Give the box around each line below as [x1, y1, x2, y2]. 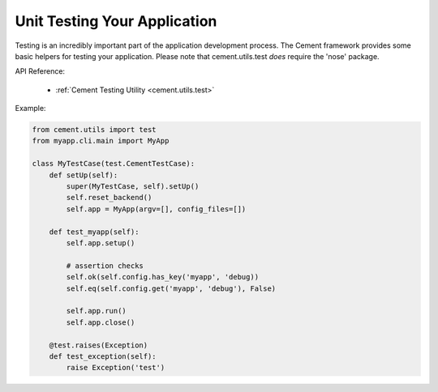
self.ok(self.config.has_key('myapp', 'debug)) [66, 272, 260, 282]
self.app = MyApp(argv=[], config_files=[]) [66, 204, 247, 214]
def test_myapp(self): [49, 227, 140, 236]
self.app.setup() [66, 239, 135, 247]
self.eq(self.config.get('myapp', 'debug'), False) [66, 283, 277, 293]
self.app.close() [66, 317, 135, 327]
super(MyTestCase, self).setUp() [66, 182, 200, 191]
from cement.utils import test [32, 126, 157, 134]
